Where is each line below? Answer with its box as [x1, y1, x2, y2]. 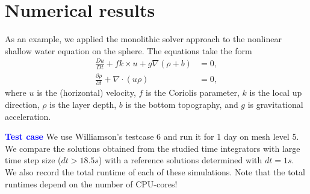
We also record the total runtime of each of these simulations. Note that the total [5, 165, 305, 178]
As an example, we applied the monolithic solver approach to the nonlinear [5, 33, 282, 45]
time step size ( [5, 154, 61, 166]
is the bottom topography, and [125, 98, 238, 110]
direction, [5, 98, 40, 110]
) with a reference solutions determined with [98, 154, 262, 166]
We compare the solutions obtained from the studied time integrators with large [5, 142, 300, 154]
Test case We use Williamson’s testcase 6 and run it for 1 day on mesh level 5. [5, 130, 299, 143]
